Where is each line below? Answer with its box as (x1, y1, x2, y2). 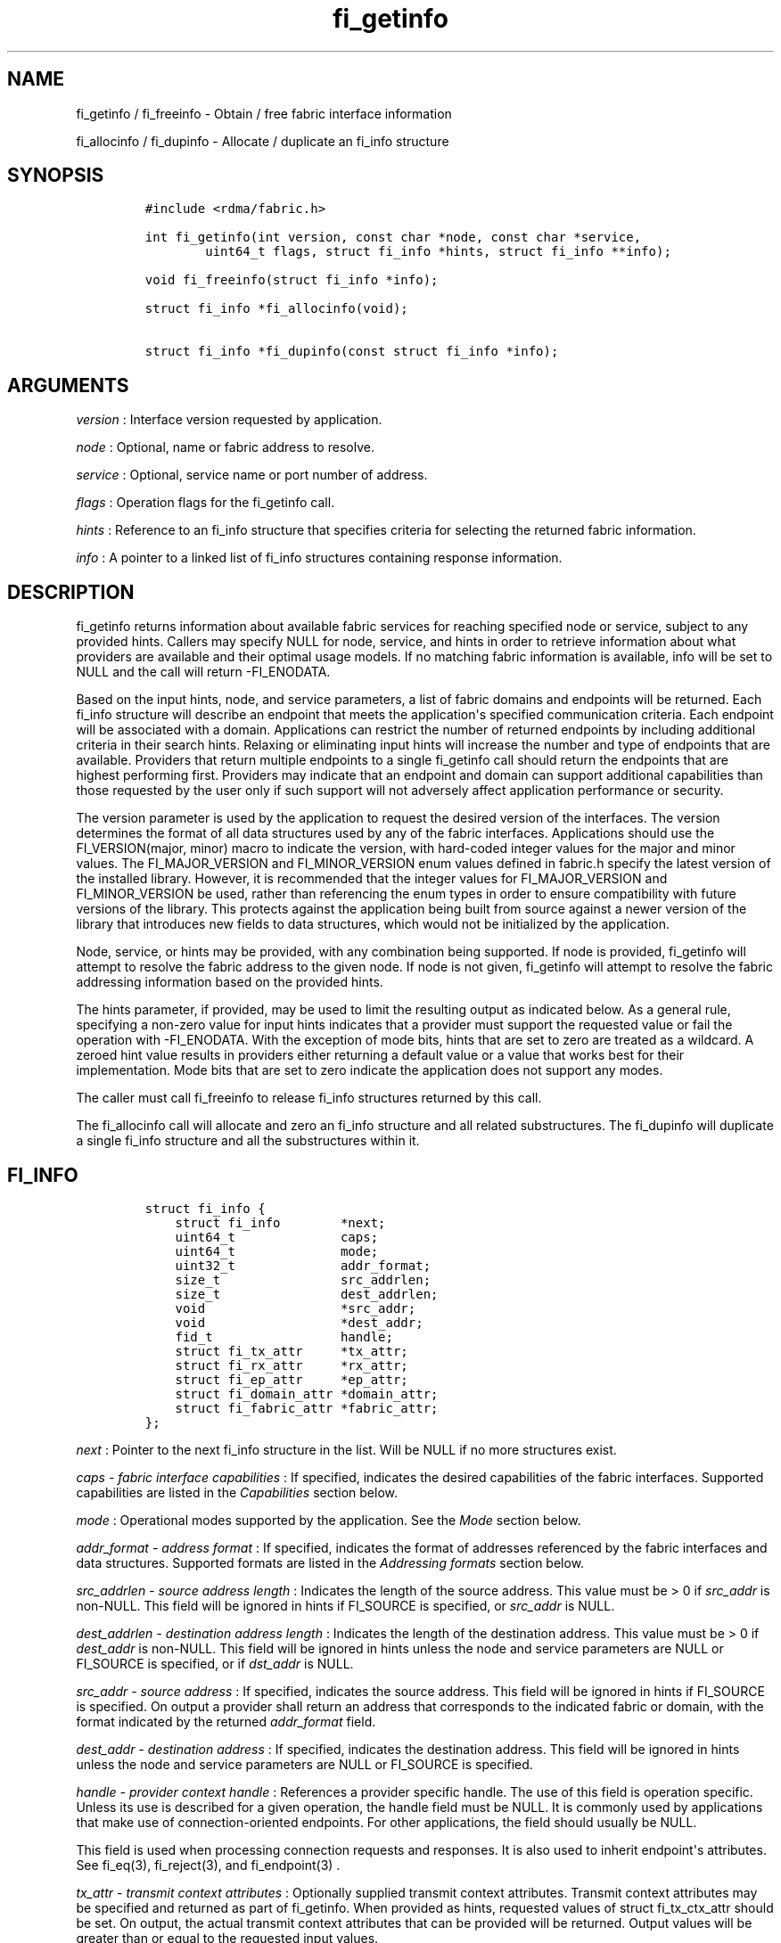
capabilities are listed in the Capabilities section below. (76, 1484, 398, 1500)
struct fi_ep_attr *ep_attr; (175, 1372, 408, 1387)
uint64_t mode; (175, 1243, 379, 1258)
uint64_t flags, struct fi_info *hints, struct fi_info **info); (205, 244, 671, 259)
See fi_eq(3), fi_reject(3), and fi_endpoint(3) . (76, 1857, 341, 1873)
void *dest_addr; (175, 1315, 423, 1330)
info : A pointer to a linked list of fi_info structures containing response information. (76, 550, 563, 566)
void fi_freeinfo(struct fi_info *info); (144, 273, 439, 288)
